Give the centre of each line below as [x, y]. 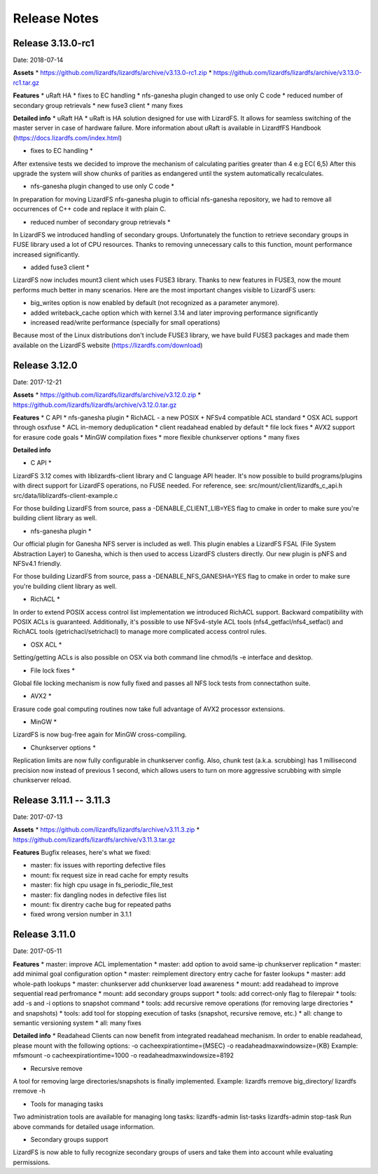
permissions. [31, 1162]
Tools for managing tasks [67, 1104]
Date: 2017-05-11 [37, 951]
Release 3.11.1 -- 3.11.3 [62, 800]
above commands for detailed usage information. [84, 1126]
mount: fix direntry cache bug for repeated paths [101, 905]
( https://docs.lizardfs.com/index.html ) [68, 137]
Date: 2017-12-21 [37, 382]
